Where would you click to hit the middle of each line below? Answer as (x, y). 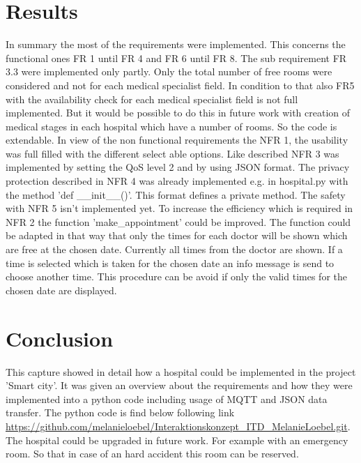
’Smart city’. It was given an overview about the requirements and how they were (179, 385)
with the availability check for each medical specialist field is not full (152, 99)
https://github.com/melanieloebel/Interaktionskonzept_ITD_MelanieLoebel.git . (178, 426)
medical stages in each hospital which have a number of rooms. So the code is (171, 126)
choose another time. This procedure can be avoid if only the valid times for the (176, 276)
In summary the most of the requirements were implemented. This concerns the (176, 44)
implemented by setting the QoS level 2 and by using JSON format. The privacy (178, 167)
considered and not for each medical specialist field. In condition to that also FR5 (180, 85)
